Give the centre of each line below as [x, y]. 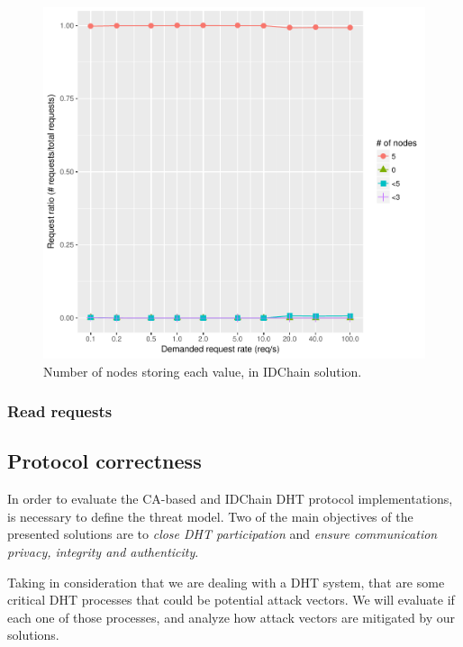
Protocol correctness [104, 461]
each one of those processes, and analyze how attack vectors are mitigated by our [231, 617]
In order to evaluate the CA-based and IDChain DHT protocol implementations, [230, 499]
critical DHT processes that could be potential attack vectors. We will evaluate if [231, 600]
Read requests [60, 411]
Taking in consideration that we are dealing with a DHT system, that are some [226, 582]
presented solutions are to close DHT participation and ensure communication [222, 534]
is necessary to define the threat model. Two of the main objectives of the [210, 516]
